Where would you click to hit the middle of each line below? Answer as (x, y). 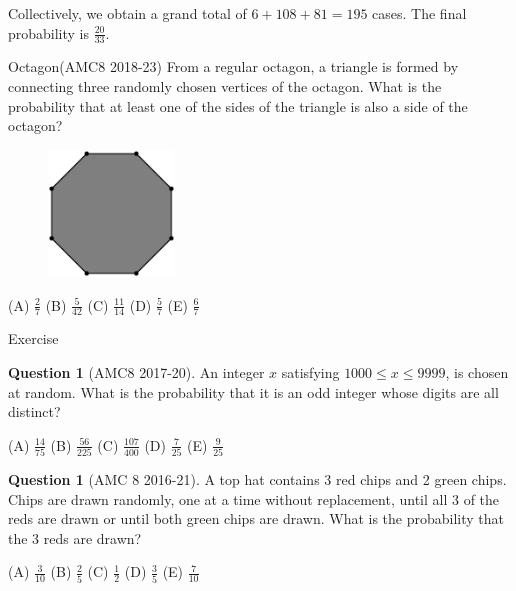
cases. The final (419, 13)
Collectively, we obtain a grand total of (127, 13)
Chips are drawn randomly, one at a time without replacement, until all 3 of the (254, 498)
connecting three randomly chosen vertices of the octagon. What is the (225, 86)
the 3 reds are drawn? (75, 537)
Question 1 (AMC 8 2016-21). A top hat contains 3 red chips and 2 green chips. (257, 479)
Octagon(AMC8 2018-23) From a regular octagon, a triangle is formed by (233, 66)
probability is (49, 32)
